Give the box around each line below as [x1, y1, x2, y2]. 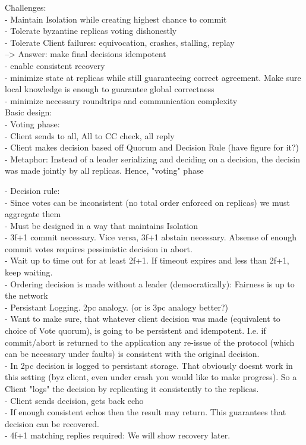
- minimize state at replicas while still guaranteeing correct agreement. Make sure [5, 71, 301, 83]
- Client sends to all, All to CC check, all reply [5, 129, 175, 142]
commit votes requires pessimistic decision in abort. [5, 242, 193, 255]
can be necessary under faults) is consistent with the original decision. [5, 347, 260, 360]
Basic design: [5, 106, 52, 118]
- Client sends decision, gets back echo [5, 394, 144, 406]
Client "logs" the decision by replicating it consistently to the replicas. [5, 383, 259, 394]
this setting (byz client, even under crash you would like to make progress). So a [5, 371, 297, 383]
